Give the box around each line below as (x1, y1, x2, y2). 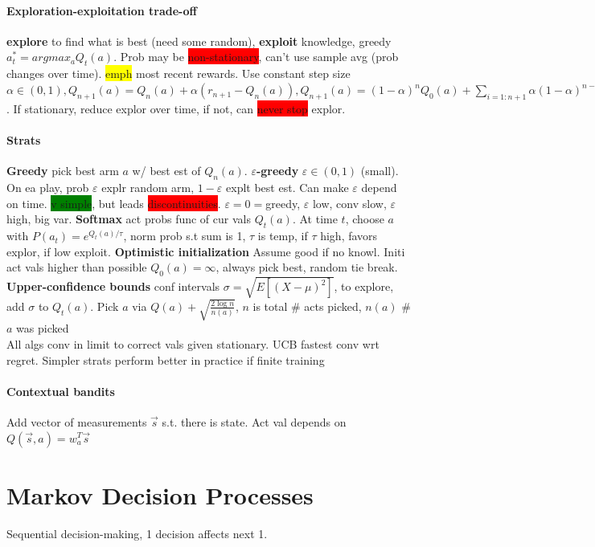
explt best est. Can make (226, 179, 349, 196)
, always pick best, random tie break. (215, 259, 398, 276)
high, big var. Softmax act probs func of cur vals (6, 210, 251, 227)
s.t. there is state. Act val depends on (162, 413, 347, 430)
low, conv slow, (312, 194, 387, 211)
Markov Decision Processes (6, 478, 314, 511)
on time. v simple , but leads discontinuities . (6, 194, 221, 211)
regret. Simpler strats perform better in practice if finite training (6, 351, 325, 368)
